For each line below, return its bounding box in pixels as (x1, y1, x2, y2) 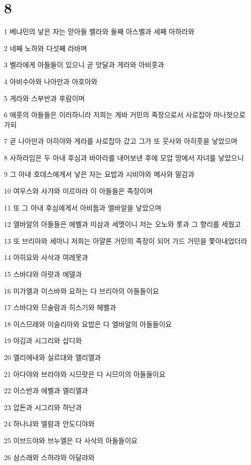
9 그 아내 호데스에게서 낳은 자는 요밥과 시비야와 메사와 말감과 (4, 169, 194, 179)
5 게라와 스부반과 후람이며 (4, 93, 85, 103)
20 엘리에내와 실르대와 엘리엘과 (4, 352, 101, 362)
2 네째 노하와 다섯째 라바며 (4, 43, 87, 53)
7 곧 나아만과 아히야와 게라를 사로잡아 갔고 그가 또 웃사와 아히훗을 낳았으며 (4, 136, 238, 146)
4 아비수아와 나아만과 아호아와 (4, 76, 98, 86)
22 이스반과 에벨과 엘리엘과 (4, 385, 88, 396)
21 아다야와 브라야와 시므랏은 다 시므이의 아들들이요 (4, 368, 166, 379)
